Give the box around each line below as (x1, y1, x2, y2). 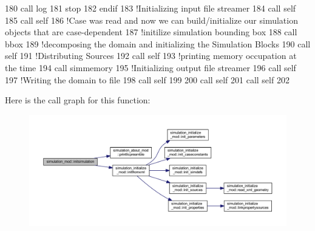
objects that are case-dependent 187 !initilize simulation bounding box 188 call (5, 26, 297, 38)
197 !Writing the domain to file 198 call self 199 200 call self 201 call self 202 (5, 73, 290, 86)
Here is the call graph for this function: (5, 94, 151, 106)
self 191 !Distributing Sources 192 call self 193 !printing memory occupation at (5, 49, 297, 62)
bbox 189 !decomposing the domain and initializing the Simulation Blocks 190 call (5, 37, 311, 50)
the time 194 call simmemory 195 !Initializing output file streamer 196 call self (5, 61, 296, 74)
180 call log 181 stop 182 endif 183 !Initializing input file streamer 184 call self (5, 2, 296, 14)
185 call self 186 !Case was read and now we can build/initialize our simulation (5, 13, 298, 26)
